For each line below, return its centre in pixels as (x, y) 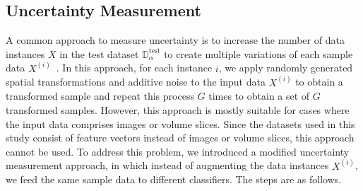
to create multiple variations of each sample (258, 53)
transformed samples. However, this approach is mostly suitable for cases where (178, 110)
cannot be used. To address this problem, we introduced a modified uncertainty (178, 151)
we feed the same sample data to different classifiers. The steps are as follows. (174, 179)
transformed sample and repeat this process (100, 96)
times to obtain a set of (259, 96)
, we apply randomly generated (286, 68)
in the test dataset (99, 53)
